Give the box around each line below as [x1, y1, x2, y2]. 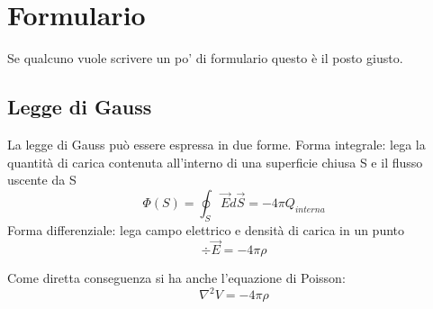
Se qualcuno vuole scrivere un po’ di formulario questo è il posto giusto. [7, 49, 403, 68]
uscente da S [7, 170, 77, 189]
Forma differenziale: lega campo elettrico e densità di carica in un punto [7, 220, 405, 239]
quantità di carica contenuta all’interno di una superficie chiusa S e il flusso [7, 152, 423, 171]
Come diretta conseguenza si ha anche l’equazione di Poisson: [7, 268, 346, 287]
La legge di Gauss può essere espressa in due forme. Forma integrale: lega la [7, 134, 426, 153]
